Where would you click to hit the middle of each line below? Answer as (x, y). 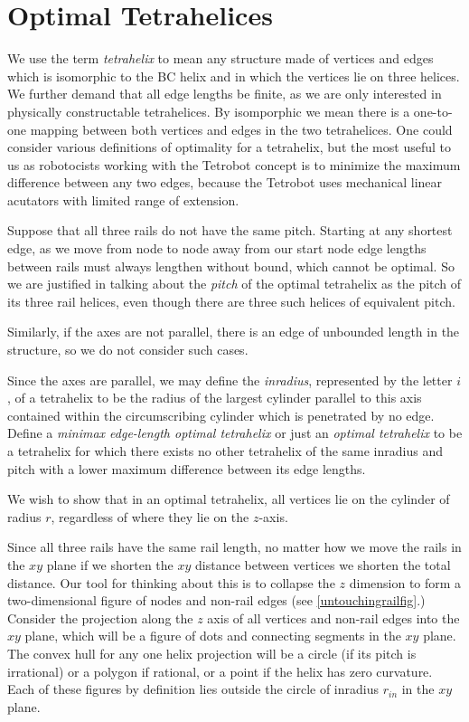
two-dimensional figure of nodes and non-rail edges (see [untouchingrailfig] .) (216, 600)
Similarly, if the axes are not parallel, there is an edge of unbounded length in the (234, 332)
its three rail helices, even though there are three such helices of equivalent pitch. (231, 301)
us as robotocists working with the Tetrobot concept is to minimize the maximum (234, 164)
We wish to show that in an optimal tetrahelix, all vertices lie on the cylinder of (229, 499)
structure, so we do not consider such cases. (128, 350)
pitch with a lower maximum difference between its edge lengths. (187, 468)
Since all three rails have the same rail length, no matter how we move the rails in (234, 547)
